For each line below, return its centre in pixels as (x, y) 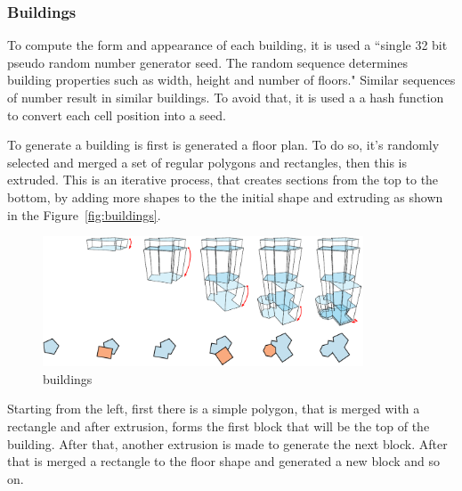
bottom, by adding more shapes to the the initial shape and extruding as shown (225, 196)
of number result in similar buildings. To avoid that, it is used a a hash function (226, 97)
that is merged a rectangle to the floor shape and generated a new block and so (224, 461)
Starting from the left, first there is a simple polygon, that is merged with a (214, 409)
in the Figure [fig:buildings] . (84, 214)
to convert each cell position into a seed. (117, 115)
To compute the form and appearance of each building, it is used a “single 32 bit (227, 45)
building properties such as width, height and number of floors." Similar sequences (231, 80)
